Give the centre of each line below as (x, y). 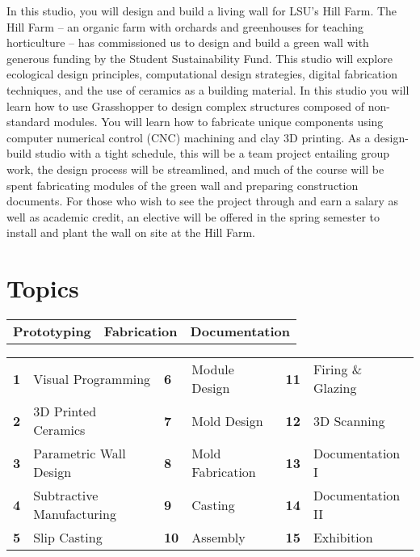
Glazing (335, 388)
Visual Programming (92, 378)
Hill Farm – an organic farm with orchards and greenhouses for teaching (185, 26)
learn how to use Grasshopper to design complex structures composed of (185, 105)
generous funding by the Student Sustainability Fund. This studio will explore (199, 58)
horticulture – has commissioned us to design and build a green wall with (188, 42)
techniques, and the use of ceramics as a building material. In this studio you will (208, 89)
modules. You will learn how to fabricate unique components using (218, 122)
